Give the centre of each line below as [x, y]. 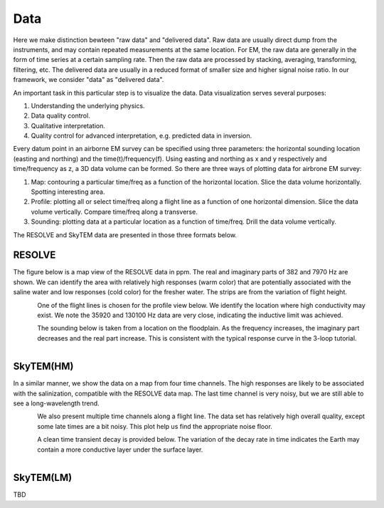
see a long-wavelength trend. [56, 403]
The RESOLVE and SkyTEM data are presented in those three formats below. [125, 234]
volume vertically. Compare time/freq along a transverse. [114, 212]
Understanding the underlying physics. [88, 105]
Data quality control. [60, 116]
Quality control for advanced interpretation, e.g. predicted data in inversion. [142, 136]
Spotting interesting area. [68, 192]
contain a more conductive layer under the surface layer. [120, 450]
